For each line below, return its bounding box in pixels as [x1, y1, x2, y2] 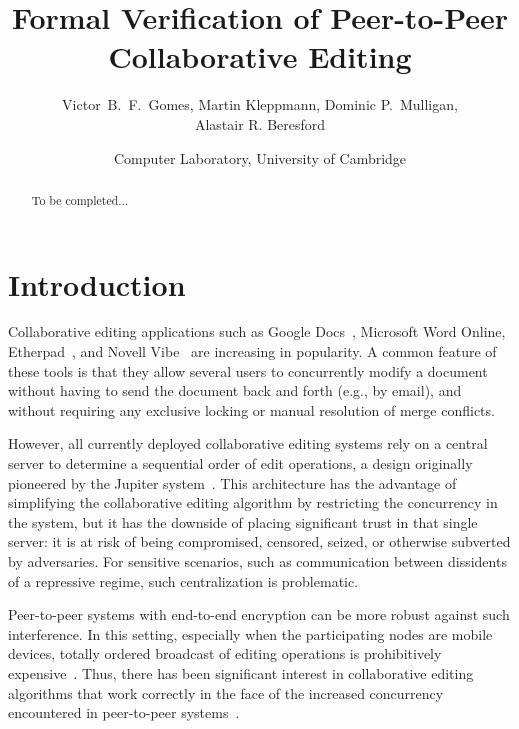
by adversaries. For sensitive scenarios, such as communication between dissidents [8, 551, 507, 572]
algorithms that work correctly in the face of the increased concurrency [8, 682, 444, 703]
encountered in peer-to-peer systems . [8, 702, 240, 723]
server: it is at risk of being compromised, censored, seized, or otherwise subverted [8, 531, 511, 552]
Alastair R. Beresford [194, 113, 326, 134]
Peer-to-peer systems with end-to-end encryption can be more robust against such [8, 604, 510, 625]
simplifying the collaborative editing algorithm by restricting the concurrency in [8, 492, 498, 513]
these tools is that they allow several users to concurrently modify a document [8, 360, 488, 381]
